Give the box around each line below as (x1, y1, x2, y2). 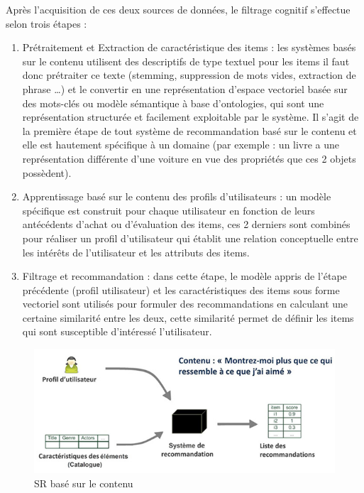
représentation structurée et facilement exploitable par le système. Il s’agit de (22, 109, 359, 124)
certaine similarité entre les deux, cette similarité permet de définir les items (22, 310, 354, 325)
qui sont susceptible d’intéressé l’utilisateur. (22, 324, 212, 339)
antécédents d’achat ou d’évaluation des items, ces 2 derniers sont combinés (22, 217, 351, 232)
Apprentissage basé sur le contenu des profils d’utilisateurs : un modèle (22, 189, 331, 204)
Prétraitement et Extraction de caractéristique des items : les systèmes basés (22, 40, 356, 55)
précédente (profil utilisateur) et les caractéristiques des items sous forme (22, 282, 340, 297)
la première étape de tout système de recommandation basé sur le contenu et (22, 123, 357, 138)
